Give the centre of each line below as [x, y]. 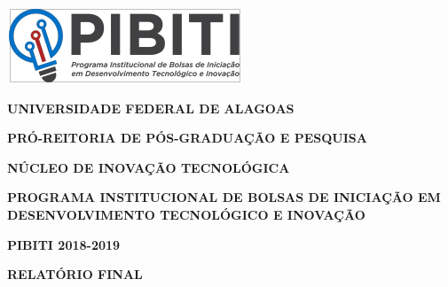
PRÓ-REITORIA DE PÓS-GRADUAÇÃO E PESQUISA [187, 138]
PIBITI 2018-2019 [64, 244]
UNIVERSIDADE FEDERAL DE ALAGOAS [151, 108]
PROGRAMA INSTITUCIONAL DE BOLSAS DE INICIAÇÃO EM [224, 197]
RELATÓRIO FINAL [75, 274]
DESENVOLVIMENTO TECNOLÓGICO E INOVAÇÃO [186, 214]
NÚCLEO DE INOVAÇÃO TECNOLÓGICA [149, 167]
